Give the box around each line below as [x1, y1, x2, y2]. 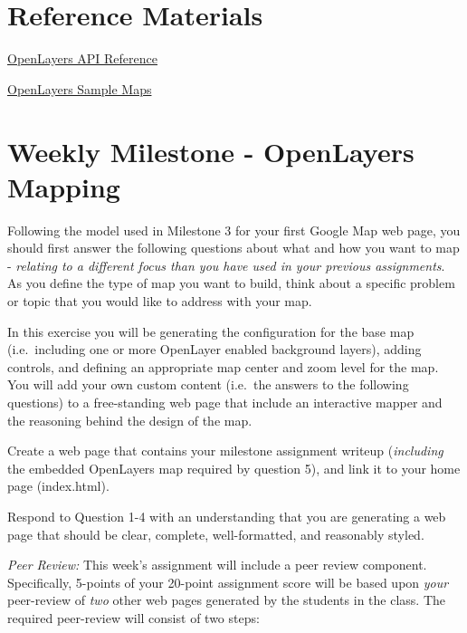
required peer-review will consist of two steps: [7, 608, 260, 627]
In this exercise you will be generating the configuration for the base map [7, 321, 415, 340]
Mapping [7, 168, 120, 205]
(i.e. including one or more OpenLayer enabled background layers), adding [7, 340, 422, 359]
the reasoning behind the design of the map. [7, 410, 253, 429]
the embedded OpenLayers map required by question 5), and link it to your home [7, 458, 461, 477]
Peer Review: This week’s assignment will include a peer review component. [7, 555, 427, 574]
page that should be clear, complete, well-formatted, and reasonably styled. [7, 524, 424, 543]
